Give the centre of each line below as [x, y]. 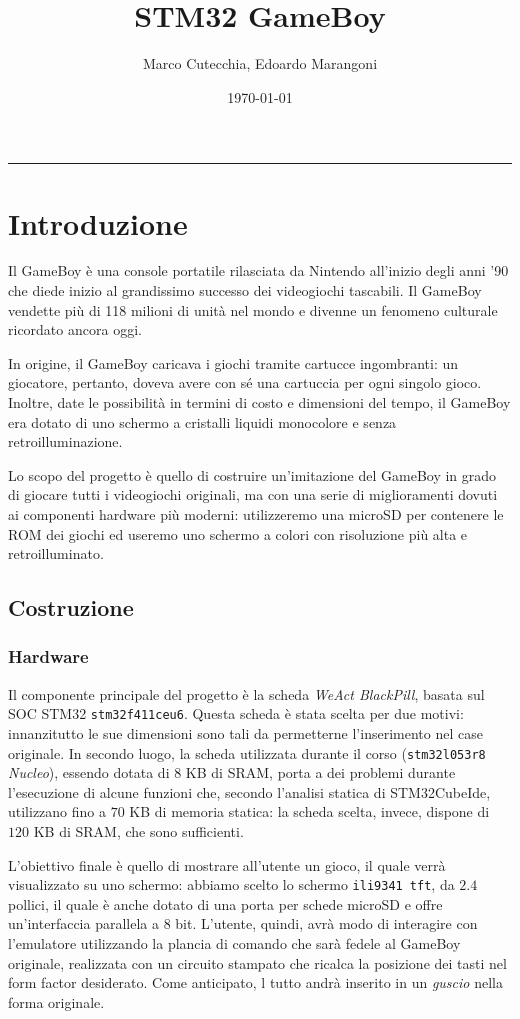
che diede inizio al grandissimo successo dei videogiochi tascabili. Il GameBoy [245, 290]
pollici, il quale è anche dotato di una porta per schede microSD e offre [225, 903]
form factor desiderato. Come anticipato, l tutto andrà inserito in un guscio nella [255, 982]
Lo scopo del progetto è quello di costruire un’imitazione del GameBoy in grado [252, 474]
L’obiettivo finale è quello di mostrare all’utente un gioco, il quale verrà [227, 864]
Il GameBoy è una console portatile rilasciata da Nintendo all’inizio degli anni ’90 [258, 270]
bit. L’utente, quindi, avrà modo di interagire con [326, 923]
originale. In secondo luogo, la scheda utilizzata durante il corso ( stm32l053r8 [247, 752]
